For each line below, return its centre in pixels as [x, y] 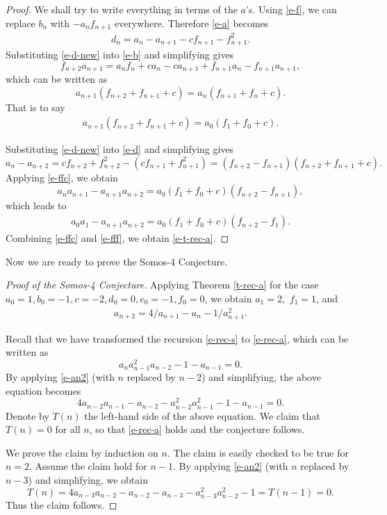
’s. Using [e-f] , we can [291, 9]
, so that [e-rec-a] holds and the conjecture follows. [197, 429]
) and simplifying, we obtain [88, 479]
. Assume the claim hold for [88, 466]
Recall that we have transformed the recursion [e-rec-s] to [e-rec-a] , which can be [177, 338]
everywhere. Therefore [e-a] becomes [191, 23]
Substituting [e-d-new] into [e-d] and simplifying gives [120, 149]
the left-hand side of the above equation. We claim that [202, 415]
